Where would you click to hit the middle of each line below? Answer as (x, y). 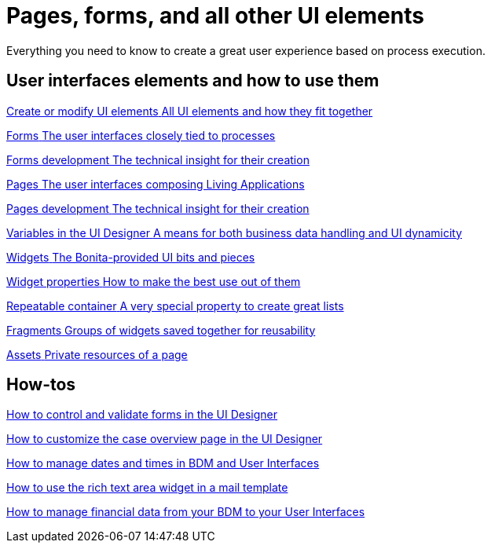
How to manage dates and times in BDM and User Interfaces (163, 463)
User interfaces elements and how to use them (193, 81)
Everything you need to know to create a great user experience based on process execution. (246, 50)
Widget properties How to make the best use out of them (154, 281)
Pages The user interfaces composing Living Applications (156, 184)
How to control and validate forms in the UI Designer (142, 415)
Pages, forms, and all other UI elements (215, 16)
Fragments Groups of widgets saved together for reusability (161, 330)
